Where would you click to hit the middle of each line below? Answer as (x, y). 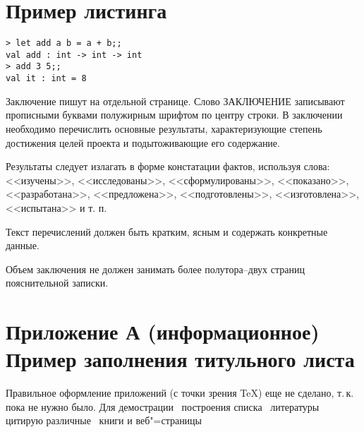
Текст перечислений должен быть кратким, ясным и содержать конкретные (167, 231)
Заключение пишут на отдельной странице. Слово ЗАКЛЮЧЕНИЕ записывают (175, 101)
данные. (23, 245)
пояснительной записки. (57, 283)
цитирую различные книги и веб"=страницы (104, 420)
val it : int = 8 (46, 79)
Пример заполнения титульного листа (180, 359)
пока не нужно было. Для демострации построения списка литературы (163, 406)
